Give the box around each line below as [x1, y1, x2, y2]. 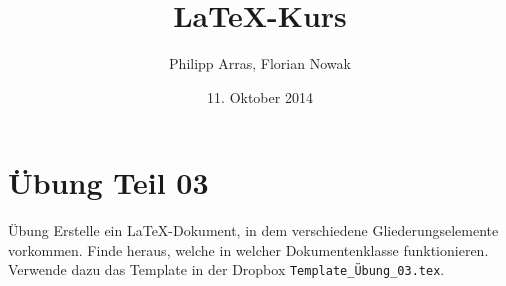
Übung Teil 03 [8, 162, 209, 203]
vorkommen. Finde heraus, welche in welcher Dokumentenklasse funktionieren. [8, 239, 489, 260]
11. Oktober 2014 [207, 86, 313, 107]
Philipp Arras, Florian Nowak [169, 53, 351, 74]
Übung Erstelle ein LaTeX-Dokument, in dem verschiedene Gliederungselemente [8, 220, 499, 241]
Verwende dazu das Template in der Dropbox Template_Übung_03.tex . [8, 259, 445, 280]
